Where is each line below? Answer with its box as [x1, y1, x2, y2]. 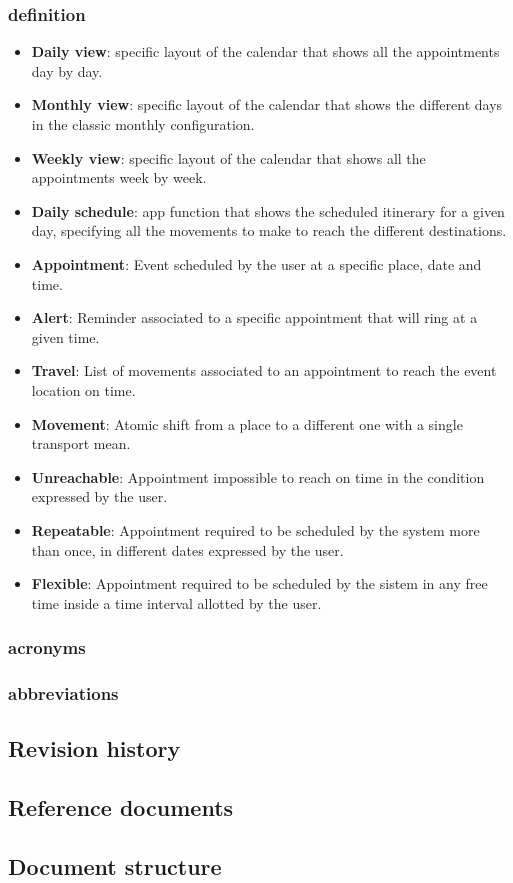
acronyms [8, 635, 86, 660]
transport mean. [31, 433, 131, 454]
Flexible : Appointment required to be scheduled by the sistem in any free [31, 573, 488, 594]
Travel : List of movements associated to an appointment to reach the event [31, 360, 497, 381]
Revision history [8, 733, 181, 764]
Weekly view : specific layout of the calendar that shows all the [31, 147, 426, 168]
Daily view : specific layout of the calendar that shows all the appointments [31, 41, 500, 62]
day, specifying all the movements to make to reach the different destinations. [31, 220, 507, 241]
